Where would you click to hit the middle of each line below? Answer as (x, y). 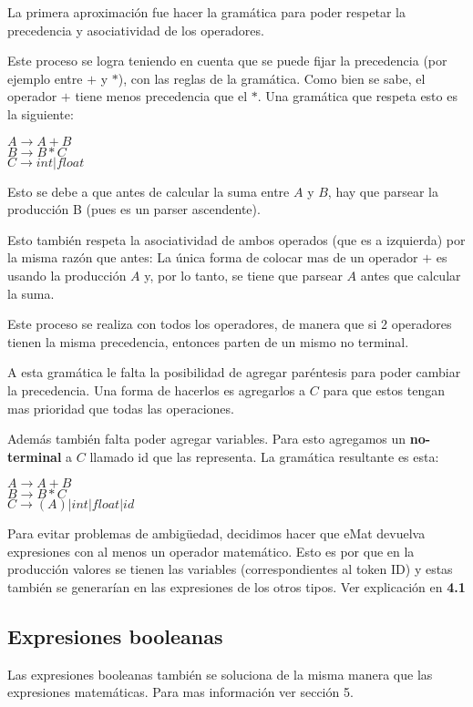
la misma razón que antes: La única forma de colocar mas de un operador (213, 257)
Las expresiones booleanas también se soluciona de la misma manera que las (220, 674)
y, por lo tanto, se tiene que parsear (243, 275)
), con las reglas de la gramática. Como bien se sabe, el (272, 78)
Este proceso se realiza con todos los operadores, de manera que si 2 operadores (230, 324)
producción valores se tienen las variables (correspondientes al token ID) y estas (230, 569)
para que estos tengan (384, 389)
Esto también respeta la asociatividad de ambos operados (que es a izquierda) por (236, 239)
